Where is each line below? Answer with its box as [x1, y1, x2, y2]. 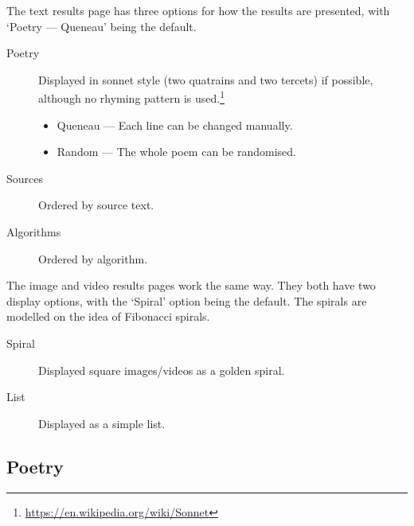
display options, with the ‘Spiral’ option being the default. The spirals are [6, 292, 367, 309]
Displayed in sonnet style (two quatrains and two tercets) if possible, [38, 71, 373, 88]
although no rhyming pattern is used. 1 [38, 88, 225, 107]
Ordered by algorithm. [38, 250, 148, 267]
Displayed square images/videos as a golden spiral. [38, 361, 285, 378]
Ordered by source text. [38, 197, 154, 213]
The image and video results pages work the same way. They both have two [6, 277, 376, 294]
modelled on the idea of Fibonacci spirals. [6, 308, 210, 325]
